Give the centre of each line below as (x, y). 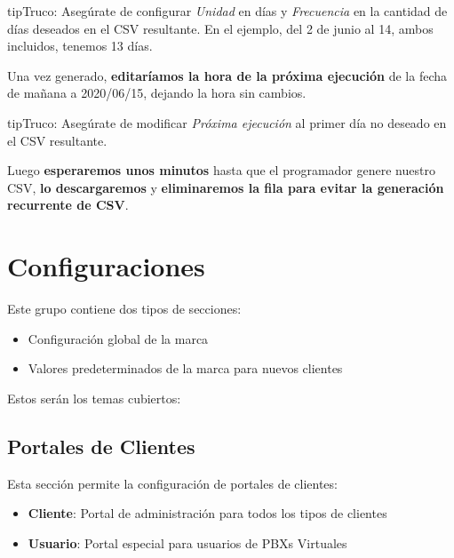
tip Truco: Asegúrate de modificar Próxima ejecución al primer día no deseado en (227, 122)
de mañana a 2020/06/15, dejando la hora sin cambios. (157, 93)
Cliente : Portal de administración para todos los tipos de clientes (207, 513)
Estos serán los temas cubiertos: (94, 398)
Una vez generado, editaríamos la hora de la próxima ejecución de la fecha (227, 75)
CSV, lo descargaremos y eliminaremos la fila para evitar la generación (226, 187)
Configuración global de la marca (118, 338)
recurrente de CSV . (68, 205)
